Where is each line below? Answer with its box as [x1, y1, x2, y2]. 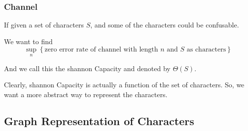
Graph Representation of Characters [4, 113, 194, 128]
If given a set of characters [4, 20, 84, 30]
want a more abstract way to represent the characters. [4, 89, 168, 99]
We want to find [4, 36, 53, 46]
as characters [186, 46, 226, 53]
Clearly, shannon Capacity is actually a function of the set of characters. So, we [4, 79, 245, 90]
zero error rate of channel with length [44, 46, 158, 53]
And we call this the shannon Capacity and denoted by [4, 63, 171, 73]
